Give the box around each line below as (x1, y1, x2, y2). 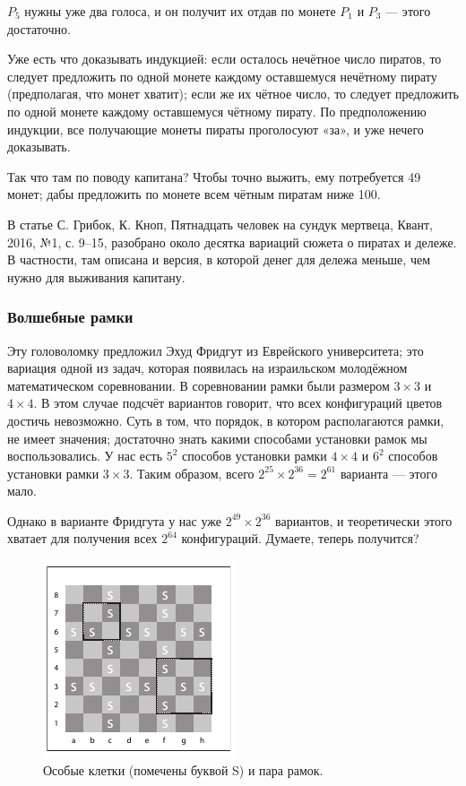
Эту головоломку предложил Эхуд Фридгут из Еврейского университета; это (7, 341, 424, 359)
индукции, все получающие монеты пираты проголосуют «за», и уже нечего (7, 119, 424, 138)
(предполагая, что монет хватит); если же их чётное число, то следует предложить (7, 84, 459, 103)
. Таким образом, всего (129, 463, 255, 482)
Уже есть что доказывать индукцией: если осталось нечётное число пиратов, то (7, 49, 442, 68)
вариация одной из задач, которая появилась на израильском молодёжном (7, 358, 408, 377)
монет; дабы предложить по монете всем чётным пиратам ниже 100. (7, 185, 381, 203)
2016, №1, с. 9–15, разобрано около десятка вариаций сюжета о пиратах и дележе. (7, 232, 457, 251)
